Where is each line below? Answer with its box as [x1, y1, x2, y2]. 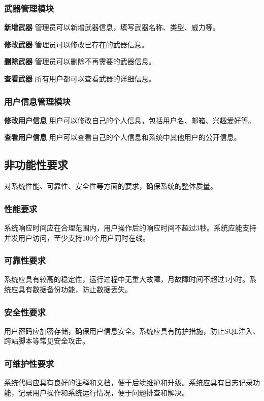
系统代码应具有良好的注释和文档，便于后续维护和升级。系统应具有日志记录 [4, 377, 253, 388]
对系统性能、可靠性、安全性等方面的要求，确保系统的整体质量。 [4, 181, 217, 191]
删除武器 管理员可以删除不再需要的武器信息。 [4, 56, 156, 67]
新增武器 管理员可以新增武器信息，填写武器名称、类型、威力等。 [4, 22, 220, 33]
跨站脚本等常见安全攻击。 [4, 335, 89, 346]
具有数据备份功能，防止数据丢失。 [18, 284, 132, 295]
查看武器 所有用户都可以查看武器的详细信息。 [4, 73, 156, 83]
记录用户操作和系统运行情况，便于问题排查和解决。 [18, 387, 189, 397]
